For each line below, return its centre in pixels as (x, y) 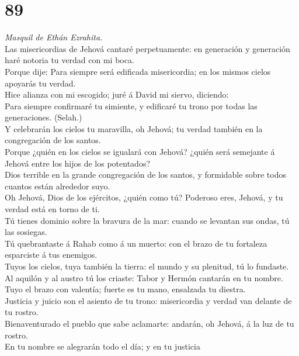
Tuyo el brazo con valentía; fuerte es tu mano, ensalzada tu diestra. (125, 289)
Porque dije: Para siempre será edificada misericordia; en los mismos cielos (138, 71)
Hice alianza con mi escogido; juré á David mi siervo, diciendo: (117, 94)
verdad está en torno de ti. (52, 209)
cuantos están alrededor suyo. (58, 186)
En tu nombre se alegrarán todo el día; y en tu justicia (102, 346)
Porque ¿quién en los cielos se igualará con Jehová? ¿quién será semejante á (140, 152)
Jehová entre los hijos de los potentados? (78, 163)
